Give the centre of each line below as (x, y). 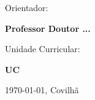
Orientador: (27, 7)
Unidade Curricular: (43, 49)
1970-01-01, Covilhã (42, 90)
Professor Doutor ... (48, 28)
